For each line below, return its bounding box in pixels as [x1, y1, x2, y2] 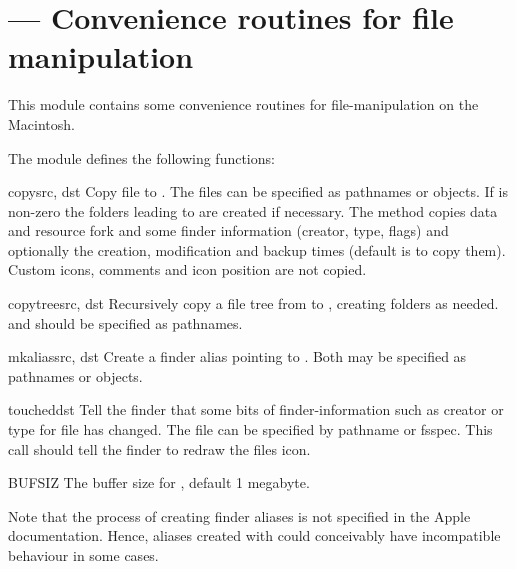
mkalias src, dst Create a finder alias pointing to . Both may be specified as [8, 346, 467, 367]
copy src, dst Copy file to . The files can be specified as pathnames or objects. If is [8, 181, 508, 202]
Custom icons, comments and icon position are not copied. [8, 259, 367, 280]
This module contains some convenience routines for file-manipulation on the [8, 94, 479, 115]
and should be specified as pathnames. [8, 312, 243, 333]
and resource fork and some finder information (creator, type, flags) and [8, 220, 449, 241]
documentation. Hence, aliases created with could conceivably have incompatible [8, 525, 501, 546]
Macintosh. [8, 113, 75, 134]
